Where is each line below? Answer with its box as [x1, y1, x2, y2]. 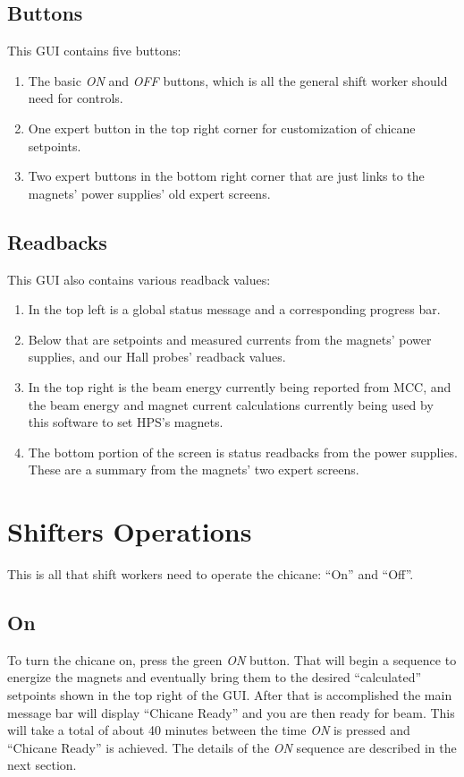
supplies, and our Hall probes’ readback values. [28, 347, 286, 366]
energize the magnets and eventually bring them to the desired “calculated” [7, 668, 422, 687]
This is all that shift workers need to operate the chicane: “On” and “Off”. [7, 565, 414, 584]
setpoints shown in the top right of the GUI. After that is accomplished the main [7, 686, 452, 704]
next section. [7, 756, 77, 774]
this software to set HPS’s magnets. [28, 413, 224, 431]
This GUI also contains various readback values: [7, 269, 271, 288]
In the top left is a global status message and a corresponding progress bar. [28, 300, 441, 319]
